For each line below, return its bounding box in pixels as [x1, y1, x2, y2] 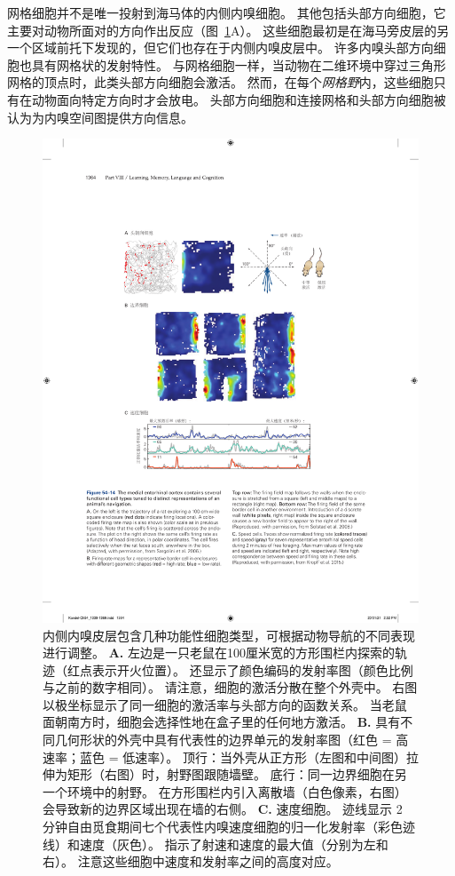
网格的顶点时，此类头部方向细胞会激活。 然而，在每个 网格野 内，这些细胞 [7, 73, 434, 92]
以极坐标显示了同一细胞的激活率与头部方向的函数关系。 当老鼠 [43, 695, 407, 713]
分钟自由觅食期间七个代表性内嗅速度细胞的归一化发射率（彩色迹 [43, 817, 415, 836]
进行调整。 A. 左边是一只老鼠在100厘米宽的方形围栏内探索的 [43, 643, 395, 662]
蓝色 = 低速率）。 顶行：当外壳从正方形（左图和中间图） [79, 747, 406, 766]
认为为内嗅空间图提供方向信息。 [7, 108, 193, 126]
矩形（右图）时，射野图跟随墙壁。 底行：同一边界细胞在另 [67, 765, 407, 784]
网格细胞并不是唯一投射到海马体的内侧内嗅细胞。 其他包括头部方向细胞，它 [7, 4, 446, 21]
